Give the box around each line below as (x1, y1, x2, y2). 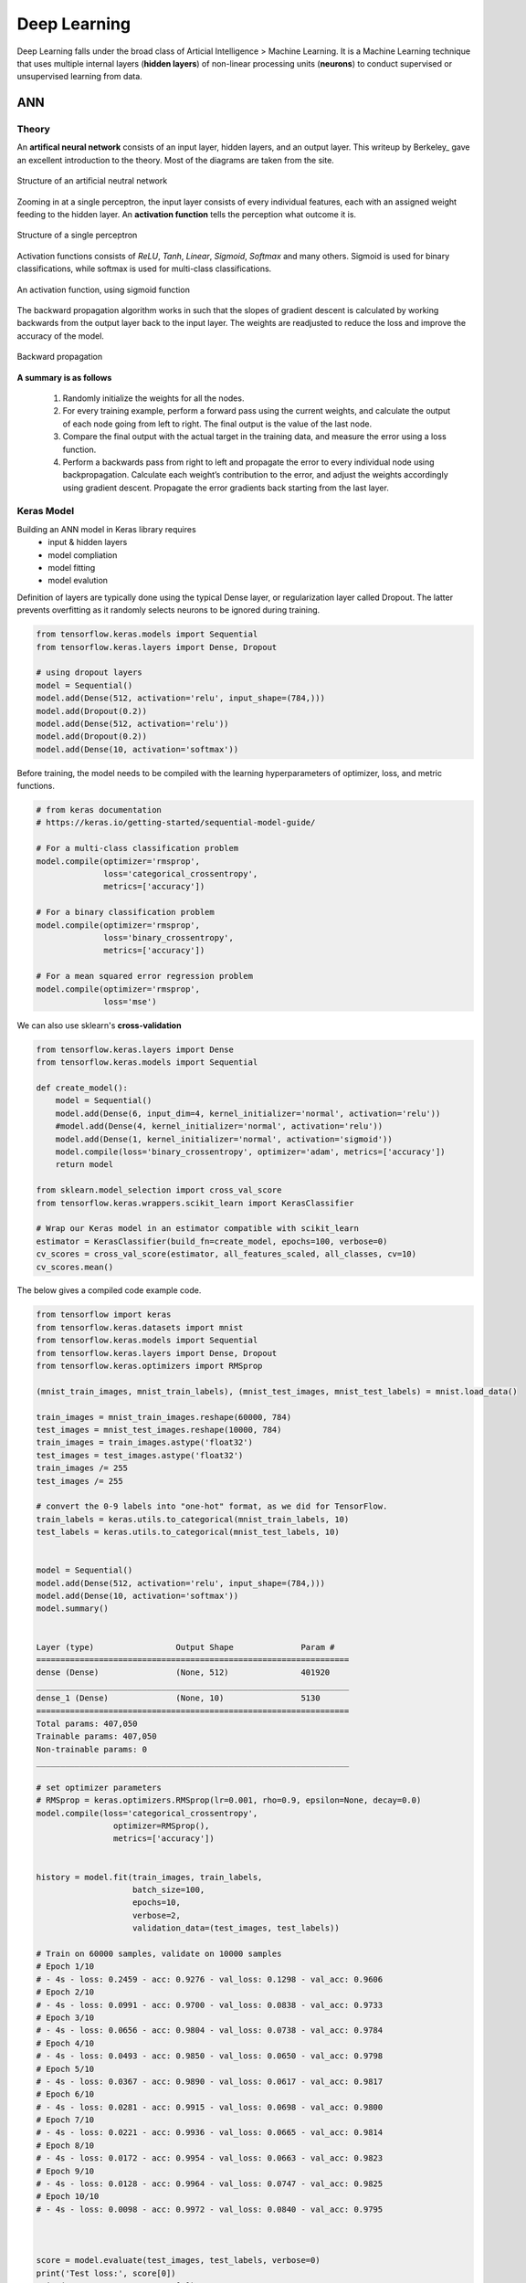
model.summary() (36, 1604, 110, 1614)
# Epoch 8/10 (36, 2140, 95, 2151)
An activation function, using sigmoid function (16, 284, 191, 295)
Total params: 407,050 (36, 1718, 138, 1729)
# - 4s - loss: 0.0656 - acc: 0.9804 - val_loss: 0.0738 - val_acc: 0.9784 (36, 2025, 384, 2036)
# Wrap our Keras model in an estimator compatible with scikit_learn (36, 1224, 360, 1234)
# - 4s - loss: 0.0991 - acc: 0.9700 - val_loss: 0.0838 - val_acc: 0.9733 (36, 2000, 384, 2010)
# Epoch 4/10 (36, 2037, 95, 2048)
